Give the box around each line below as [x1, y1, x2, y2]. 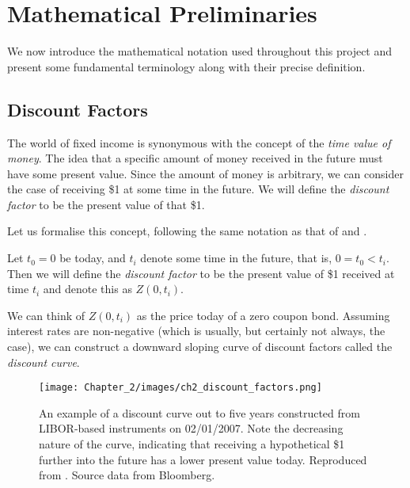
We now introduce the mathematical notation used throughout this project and [7, 43, 393, 59]
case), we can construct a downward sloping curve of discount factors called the [7, 338, 393, 355]
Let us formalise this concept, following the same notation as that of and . [7, 223, 367, 239]
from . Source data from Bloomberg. [39, 467, 215, 483]
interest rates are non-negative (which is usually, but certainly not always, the [7, 322, 385, 339]
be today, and [59, 250, 126, 266]
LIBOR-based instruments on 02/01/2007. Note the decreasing [39, 420, 344, 437]
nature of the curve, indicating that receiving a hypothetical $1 [39, 436, 345, 452]
